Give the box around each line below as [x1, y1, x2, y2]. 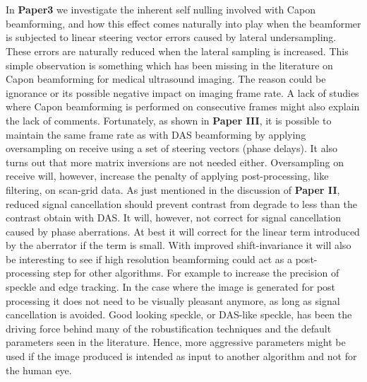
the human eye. [6, 362, 72, 377]
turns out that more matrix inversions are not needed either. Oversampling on [6, 154, 344, 169]
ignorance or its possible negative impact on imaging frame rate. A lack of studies [6, 85, 359, 100]
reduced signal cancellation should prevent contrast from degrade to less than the [6, 196, 357, 211]
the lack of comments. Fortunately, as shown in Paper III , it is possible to [6, 112, 332, 127]
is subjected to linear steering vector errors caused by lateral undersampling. [6, 30, 337, 45]
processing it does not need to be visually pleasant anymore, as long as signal [6, 293, 340, 308]
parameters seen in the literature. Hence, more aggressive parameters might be [6, 335, 346, 349]
